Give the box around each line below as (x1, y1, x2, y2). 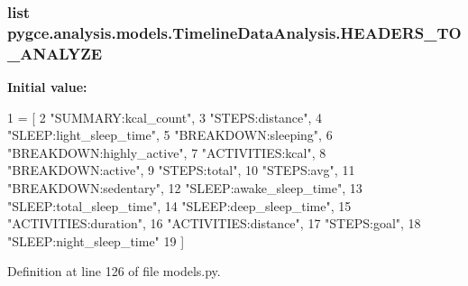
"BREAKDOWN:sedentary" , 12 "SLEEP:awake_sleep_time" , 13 (7, 179, 362, 198)
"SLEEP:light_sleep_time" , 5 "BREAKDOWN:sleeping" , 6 (7, 125, 333, 144)
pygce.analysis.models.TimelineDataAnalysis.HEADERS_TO (7, 21, 462, 43)
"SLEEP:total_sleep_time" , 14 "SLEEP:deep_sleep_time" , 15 (7, 196, 352, 215)
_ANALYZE (7, 42, 103, 64)
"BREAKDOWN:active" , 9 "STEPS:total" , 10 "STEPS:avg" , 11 (7, 161, 355, 180)
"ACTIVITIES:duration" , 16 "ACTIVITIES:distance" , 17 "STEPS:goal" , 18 (7, 214, 421, 233)
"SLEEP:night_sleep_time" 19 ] (7, 231, 185, 250)
